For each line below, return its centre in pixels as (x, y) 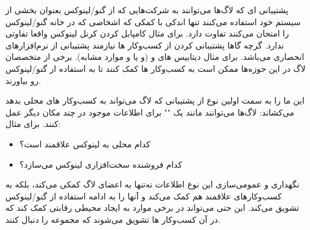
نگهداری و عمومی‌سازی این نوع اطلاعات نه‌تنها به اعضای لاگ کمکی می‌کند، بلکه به (153, 184)
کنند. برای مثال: (33, 124)
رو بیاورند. (23, 80)
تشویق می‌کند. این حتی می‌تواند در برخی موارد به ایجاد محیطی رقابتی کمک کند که (152, 208)
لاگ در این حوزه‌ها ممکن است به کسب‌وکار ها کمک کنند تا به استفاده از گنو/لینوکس (156, 68)
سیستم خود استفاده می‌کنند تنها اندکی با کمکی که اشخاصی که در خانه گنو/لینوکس (153, 21)
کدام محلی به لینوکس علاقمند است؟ (85, 143)
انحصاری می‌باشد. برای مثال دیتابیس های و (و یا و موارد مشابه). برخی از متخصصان (155, 57)
